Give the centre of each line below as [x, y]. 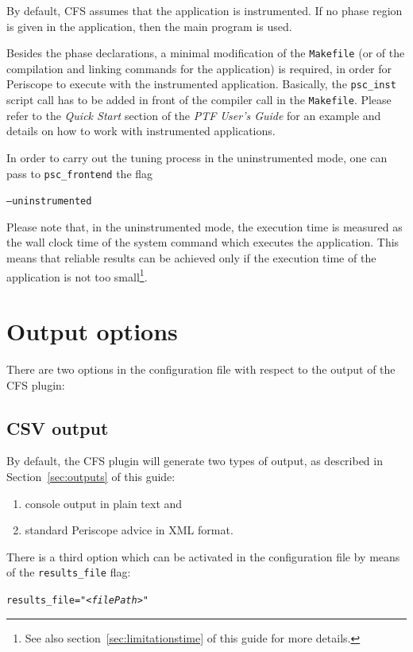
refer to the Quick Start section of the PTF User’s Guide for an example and [194, 115]
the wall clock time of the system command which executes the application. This [203, 242]
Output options [92, 331]
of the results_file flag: [69, 572]
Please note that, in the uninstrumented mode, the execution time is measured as [205, 226]
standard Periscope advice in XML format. [129, 530]
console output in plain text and [104, 503]
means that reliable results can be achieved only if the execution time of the [191, 258]
